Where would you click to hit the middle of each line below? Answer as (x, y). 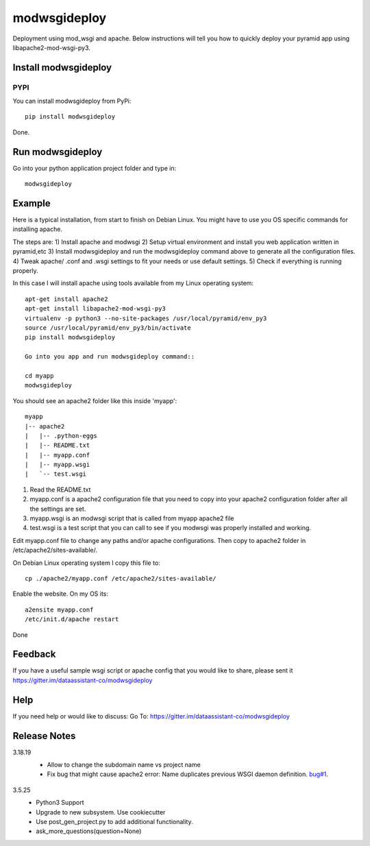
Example (32, 203)
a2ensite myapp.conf (59, 609)
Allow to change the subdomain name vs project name (124, 765)
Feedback (34, 654)
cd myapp (39, 376)
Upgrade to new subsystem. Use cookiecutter (101, 812)
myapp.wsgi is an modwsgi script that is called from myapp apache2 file (132, 518)
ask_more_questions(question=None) (89, 831)
